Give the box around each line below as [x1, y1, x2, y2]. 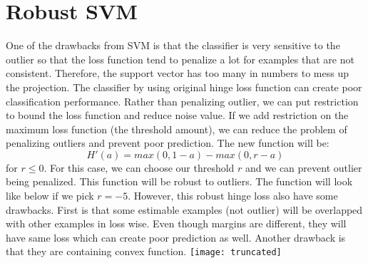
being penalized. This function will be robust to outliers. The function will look [6, 174, 353, 189]
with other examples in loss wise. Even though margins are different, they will [6, 216, 347, 231]
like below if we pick [6, 188, 94, 203]
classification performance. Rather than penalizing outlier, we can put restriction [6, 93, 359, 108]
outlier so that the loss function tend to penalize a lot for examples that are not [6, 51, 354, 66]
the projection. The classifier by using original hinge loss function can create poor [6, 79, 362, 94]
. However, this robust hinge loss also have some [128, 188, 338, 203]
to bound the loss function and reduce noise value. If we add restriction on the [6, 108, 349, 123]
